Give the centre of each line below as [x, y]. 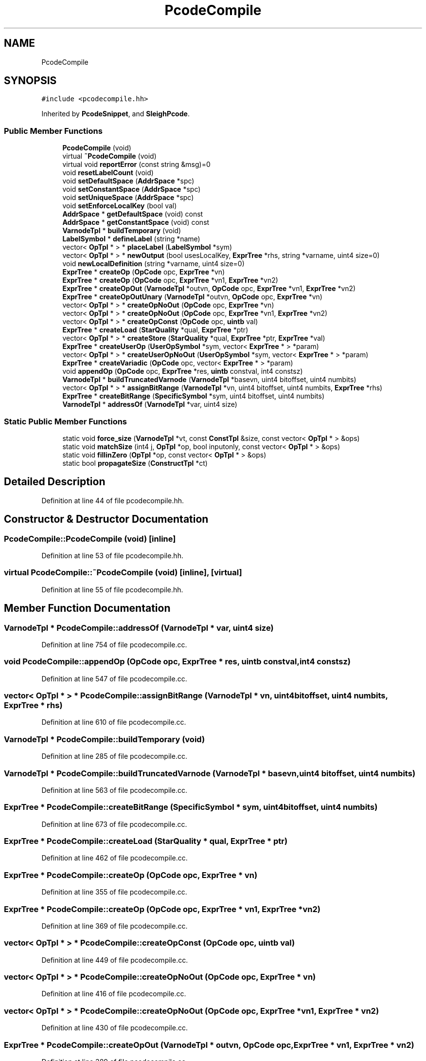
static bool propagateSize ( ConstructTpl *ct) [135, 463]
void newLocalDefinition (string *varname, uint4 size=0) [153, 264]
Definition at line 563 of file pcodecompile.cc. [115, 790]
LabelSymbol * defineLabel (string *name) [131, 239]
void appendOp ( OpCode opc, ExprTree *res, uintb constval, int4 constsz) [183, 371]
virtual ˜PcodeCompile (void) [109, 156]
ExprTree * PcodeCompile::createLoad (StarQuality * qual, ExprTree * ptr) [146, 841]
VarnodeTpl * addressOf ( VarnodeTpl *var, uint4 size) [150, 404]
